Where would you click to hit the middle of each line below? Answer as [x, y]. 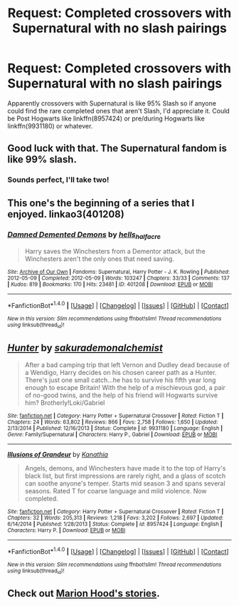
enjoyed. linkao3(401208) [66, 214]
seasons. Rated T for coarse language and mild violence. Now [116, 491]
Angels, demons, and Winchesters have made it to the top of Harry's [125, 468]
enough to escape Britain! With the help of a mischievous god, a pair [125, 387]
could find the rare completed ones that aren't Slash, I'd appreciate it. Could [118, 111]
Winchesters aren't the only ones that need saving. [99, 259]
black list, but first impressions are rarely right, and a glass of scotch [125, 476]
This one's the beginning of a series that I [101, 203]
